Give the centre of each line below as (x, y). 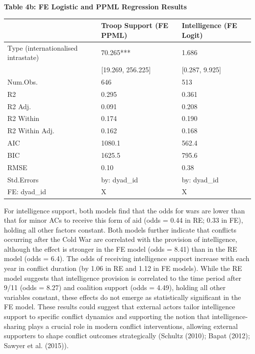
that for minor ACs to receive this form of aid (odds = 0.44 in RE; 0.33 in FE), (124, 220)
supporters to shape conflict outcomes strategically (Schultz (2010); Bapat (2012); (127, 336)
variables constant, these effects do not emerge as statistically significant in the (123, 297)
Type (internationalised (43, 47)
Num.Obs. (23, 81)
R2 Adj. (19, 106)
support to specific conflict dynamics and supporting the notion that (107, 316)
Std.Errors (23, 179)
